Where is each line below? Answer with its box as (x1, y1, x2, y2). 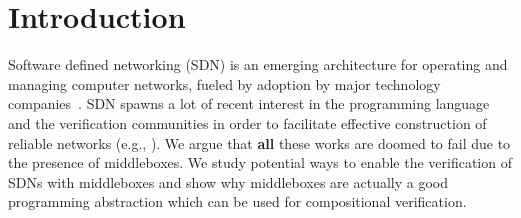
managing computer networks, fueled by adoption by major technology (8, 73, 441, 94)
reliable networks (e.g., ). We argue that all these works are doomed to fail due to (8, 132, 511, 153)
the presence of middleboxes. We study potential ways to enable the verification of (8, 152, 512, 173)
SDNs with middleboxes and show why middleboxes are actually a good (8, 171, 448, 192)
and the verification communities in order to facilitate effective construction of (8, 112, 487, 133)
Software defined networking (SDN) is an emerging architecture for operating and (8, 54, 508, 75)
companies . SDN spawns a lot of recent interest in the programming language (8, 93, 490, 114)
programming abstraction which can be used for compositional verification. (8, 191, 467, 212)
